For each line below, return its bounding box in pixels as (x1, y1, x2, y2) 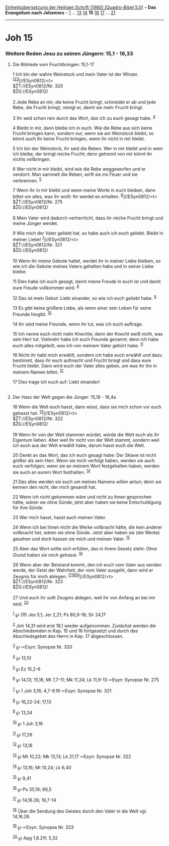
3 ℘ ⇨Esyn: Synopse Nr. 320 (12, 643, 72, 650)
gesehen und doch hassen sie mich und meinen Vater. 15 (12, 535, 130, 542)
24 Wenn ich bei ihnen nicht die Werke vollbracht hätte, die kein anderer (12, 524, 162, 530)
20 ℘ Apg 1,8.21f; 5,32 (12, 834, 58, 841)
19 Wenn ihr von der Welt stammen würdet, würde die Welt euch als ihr (12, 432, 160, 438)
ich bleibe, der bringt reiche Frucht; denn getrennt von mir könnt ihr (12, 151, 152, 157)
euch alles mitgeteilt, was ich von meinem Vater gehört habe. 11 (12, 341, 143, 348)
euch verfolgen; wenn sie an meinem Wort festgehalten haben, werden (12, 462, 160, 469)
